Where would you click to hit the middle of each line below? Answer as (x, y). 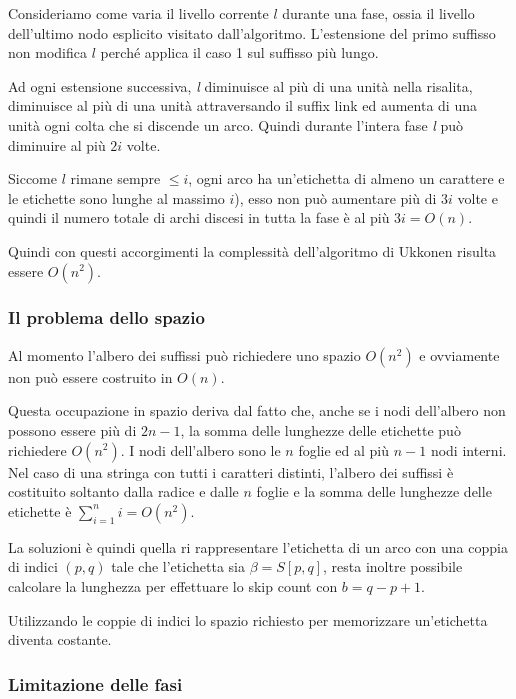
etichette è (40, 510)
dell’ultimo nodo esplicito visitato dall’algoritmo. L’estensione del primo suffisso (252, 32)
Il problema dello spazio (106, 317)
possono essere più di (72, 429)
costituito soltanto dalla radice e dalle (123, 491)
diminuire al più (57, 144)
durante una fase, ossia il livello (378, 13)
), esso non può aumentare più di (335, 197)
